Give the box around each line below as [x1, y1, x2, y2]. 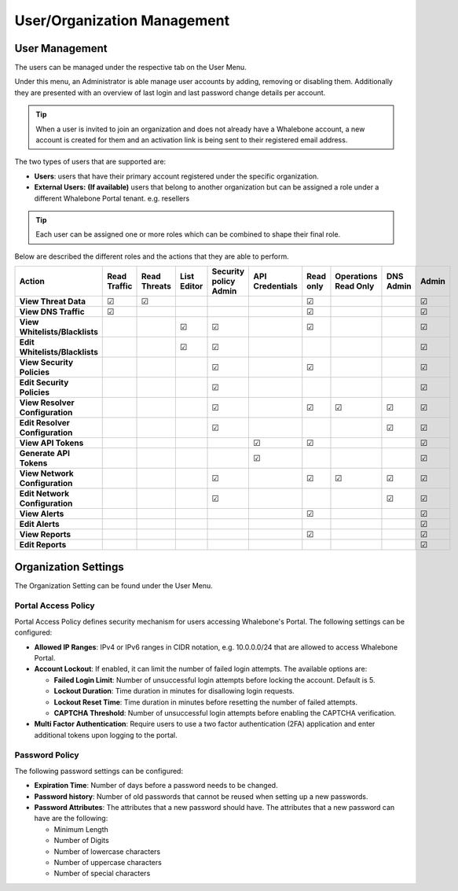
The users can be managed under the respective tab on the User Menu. [14, 63, 247, 72]
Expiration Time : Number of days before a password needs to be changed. [34, 781, 278, 790]
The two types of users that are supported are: [14, 157, 167, 167]
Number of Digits [53, 836, 109, 845]
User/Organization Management [14, 12, 230, 29]
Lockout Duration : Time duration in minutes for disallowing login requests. [53, 687, 295, 696]
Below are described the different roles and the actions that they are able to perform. [14, 252, 290, 261]
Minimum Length [53, 824, 109, 834]
